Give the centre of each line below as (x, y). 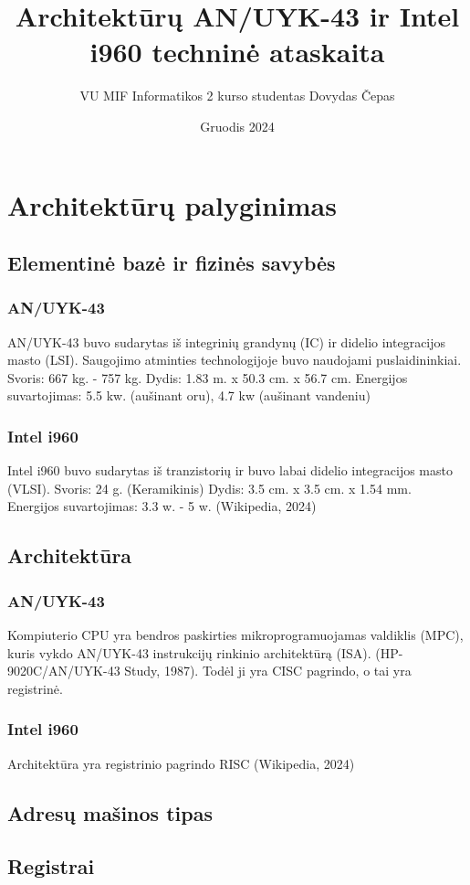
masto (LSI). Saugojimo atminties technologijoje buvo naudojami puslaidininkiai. (235, 360)
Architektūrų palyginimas (172, 204)
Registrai (51, 866)
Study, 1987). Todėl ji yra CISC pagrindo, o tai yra (268, 671)
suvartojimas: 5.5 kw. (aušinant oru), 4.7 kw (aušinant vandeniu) (189, 395)
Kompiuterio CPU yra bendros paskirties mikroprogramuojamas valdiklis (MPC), (235, 635)
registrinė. (35, 688)
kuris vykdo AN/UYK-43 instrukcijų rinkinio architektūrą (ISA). (189, 652)
